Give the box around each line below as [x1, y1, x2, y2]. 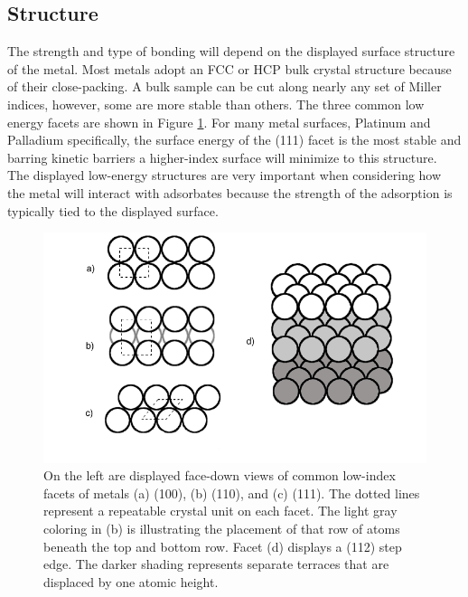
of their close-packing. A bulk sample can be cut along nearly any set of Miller [7, 77, 442, 96]
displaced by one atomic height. [43, 572, 219, 591]
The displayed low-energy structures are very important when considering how [7, 166, 442, 185]
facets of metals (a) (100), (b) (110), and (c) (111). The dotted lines [43, 483, 420, 502]
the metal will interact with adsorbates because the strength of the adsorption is [7, 183, 453, 202]
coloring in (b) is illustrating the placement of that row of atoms [43, 518, 400, 537]
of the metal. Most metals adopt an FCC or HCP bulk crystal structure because [7, 59, 452, 78]
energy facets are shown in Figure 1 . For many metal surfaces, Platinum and [7, 112, 431, 131]
